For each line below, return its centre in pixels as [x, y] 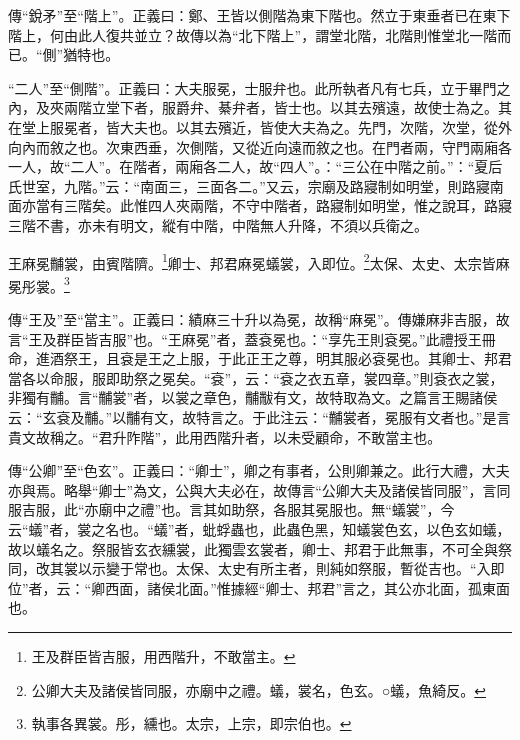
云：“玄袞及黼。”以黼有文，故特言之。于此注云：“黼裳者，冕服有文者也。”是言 [259, 417]
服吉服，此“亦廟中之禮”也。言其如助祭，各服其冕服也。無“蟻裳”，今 [231, 509]
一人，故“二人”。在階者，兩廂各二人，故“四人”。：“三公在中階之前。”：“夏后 [255, 166]
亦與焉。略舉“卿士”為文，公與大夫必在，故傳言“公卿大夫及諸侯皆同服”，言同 [259, 489]
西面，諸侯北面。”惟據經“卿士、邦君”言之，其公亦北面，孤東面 [308, 587]
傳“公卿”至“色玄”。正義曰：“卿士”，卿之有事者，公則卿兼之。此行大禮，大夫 [259, 470]
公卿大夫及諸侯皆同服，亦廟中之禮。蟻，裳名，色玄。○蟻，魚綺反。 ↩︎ [258, 689]
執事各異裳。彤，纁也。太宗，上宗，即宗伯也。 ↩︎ [191, 723]
